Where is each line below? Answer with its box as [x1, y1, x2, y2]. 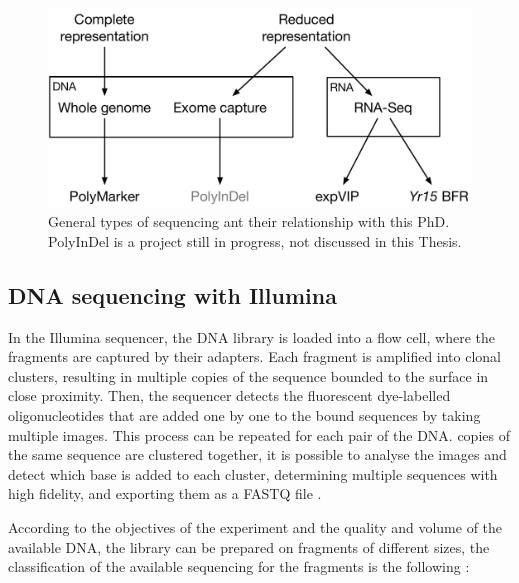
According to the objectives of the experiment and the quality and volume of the [8, 516, 503, 537]
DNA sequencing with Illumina [8, 279, 337, 310]
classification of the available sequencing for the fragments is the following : [8, 556, 470, 577]
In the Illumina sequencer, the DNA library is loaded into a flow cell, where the [8, 326, 495, 347]
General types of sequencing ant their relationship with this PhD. [48, 211, 450, 232]
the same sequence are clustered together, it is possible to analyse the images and [8, 444, 507, 465]
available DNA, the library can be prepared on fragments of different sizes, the [8, 536, 490, 557]
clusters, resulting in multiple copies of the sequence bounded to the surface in [8, 365, 489, 386]
